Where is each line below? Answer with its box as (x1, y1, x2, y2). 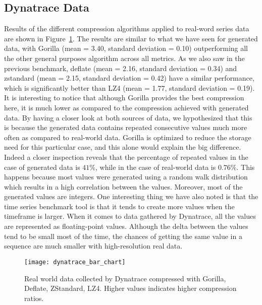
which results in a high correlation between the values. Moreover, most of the (4, 181, 243, 192)
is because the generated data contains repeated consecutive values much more (4, 122, 247, 133)
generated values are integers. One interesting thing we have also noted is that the (4, 191, 258, 202)
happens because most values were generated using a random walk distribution (4, 171, 248, 182)
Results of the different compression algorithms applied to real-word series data (4, 23, 249, 34)
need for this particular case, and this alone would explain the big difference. (4, 142, 241, 152)
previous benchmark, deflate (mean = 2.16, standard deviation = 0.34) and (4, 63, 237, 73)
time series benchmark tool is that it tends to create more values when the (4, 201, 235, 211)
